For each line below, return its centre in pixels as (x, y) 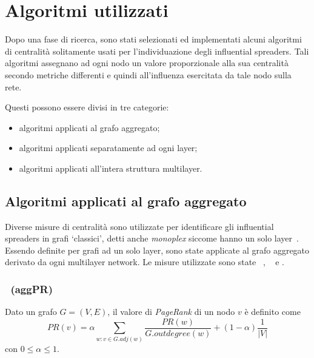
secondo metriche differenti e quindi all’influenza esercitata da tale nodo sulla (148, 74)
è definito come (272, 312)
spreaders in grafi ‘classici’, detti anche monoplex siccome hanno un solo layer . (152, 238)
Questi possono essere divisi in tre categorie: (87, 107)
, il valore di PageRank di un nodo (171, 312)
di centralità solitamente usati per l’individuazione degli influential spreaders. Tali (157, 51)
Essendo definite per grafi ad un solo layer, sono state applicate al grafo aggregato (157, 250)
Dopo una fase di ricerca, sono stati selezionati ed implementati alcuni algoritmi (153, 39)
